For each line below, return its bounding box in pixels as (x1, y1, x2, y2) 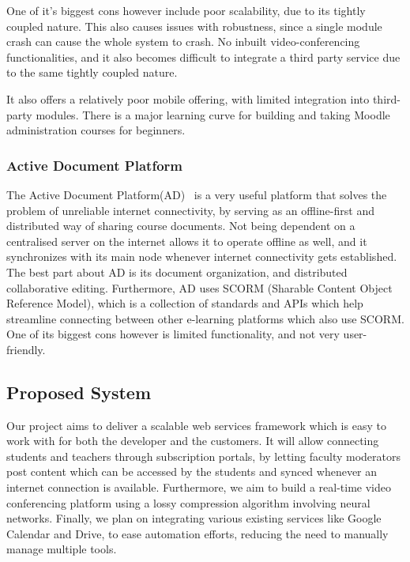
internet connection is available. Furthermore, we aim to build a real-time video (6, 479, 391, 496)
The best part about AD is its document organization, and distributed (6, 263, 348, 280)
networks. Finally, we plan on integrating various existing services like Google (6, 510, 382, 526)
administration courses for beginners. (6, 122, 186, 138)
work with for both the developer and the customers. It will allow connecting (6, 432, 379, 449)
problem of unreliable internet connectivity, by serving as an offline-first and (6, 202, 374, 218)
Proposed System (6, 379, 152, 404)
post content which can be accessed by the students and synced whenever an (6, 463, 378, 480)
